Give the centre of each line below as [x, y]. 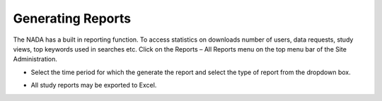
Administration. [35, 59]
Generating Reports [72, 18]
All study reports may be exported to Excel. [94, 85]
